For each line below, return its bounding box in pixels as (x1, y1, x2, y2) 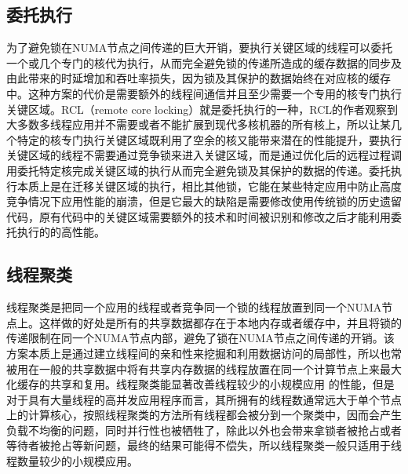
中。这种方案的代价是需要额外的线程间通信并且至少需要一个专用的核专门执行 (6, 85, 402, 101)
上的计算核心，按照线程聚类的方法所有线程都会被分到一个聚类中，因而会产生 (6, 407, 402, 423)
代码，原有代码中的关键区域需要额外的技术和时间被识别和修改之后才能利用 (6, 208, 391, 224)
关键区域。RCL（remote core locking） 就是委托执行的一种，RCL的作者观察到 (6, 100, 398, 117)
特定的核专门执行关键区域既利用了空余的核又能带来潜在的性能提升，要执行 (16, 131, 402, 148)
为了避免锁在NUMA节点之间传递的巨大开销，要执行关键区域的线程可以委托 (6, 39, 393, 56)
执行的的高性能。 (16, 224, 105, 240)
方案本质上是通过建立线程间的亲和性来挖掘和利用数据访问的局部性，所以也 (6, 345, 391, 361)
